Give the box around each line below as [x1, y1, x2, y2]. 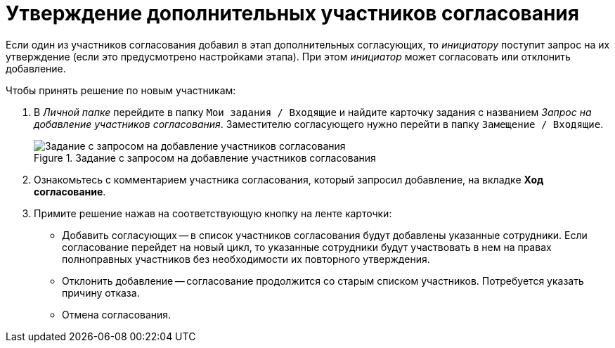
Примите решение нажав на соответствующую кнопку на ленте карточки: [34, 207, 392, 219]
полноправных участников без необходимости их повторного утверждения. [62, 252, 430, 265]
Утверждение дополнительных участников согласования [6, 1, 579, 25]
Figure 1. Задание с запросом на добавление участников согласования [34, 151, 376, 164]
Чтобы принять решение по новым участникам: [6, 84, 236, 96]
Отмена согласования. [62, 308, 171, 321]
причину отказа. [62, 286, 140, 299]
